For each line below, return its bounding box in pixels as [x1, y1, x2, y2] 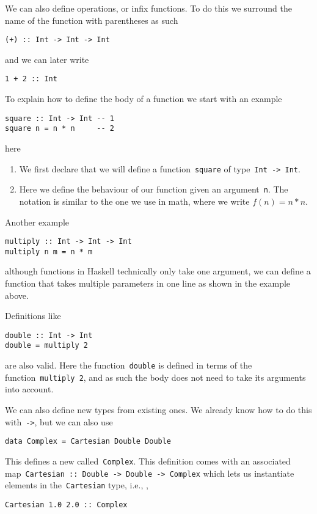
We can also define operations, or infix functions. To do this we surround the [5, 2, 292, 14]
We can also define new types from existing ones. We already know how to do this [5, 403, 312, 416]
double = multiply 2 [5, 341, 89, 350]
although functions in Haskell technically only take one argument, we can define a [5, 265, 311, 277]
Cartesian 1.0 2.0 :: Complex [5, 500, 128, 509]
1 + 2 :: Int [5, 75, 57, 84]
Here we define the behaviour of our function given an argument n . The [19, 183, 288, 196]
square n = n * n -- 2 [5, 124, 114, 133]
